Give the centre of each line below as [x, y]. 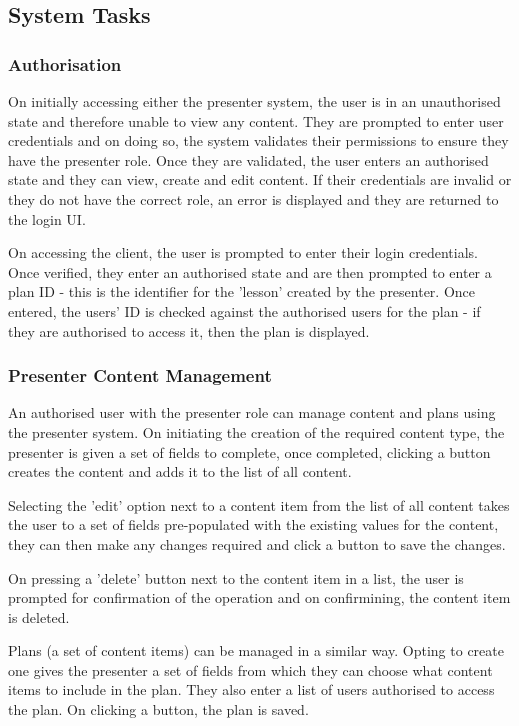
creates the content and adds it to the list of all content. [180, 471]
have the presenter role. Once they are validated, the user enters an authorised [248, 159]
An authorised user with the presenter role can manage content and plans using [252, 412]
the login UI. [47, 218]
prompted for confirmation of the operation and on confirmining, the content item [259, 597]
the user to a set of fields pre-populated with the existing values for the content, [253, 524]
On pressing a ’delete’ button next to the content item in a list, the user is [236, 577]
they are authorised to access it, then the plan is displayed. [189, 330]
